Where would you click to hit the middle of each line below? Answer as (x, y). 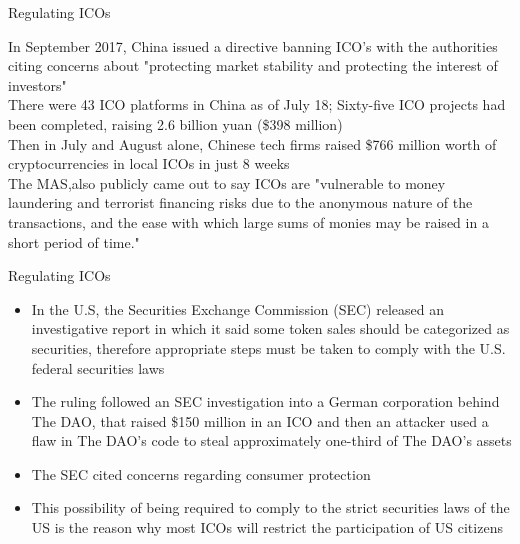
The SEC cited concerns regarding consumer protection (201, 473)
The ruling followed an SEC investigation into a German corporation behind (265, 401)
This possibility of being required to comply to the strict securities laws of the (270, 507)
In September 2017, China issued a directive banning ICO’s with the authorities (253, 45)
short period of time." (74, 241)
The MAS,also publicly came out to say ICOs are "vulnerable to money (227, 182)
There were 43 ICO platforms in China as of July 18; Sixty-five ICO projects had (257, 104)
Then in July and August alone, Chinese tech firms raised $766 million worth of (252, 143)
